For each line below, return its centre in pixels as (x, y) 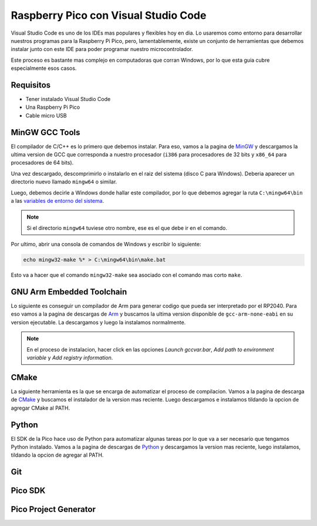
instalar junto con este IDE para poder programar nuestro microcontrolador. (102, 49)
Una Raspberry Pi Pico (53, 107)
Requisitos (31, 85)
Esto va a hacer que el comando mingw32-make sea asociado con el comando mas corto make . (127, 275)
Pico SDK (28, 491)
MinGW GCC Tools (45, 132)
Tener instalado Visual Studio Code (68, 99)
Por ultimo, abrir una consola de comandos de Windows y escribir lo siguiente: (106, 244)
